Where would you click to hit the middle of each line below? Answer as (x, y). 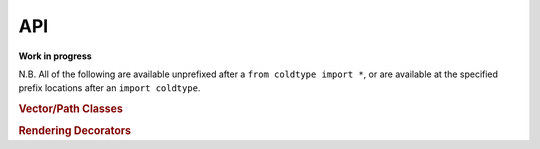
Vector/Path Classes (71, 109)
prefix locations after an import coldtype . (109, 88)
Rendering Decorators (75, 131)
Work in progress (55, 56)
